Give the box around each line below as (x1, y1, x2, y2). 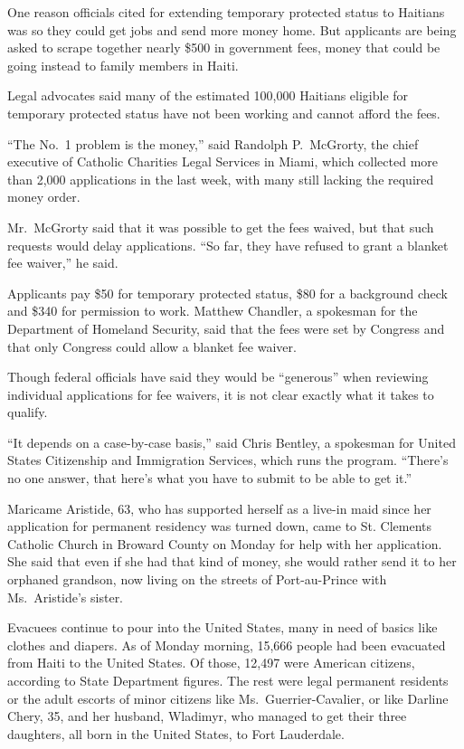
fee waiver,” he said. (7, 253, 118, 272)
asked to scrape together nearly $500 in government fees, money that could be (7, 38, 440, 57)
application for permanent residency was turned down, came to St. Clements (7, 517, 431, 536)
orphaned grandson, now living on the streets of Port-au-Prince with (7, 570, 387, 589)
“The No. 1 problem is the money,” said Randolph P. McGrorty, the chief (7, 134, 419, 153)
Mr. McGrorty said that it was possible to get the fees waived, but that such (7, 217, 434, 236)
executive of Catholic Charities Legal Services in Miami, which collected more (7, 152, 439, 171)
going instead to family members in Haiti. (7, 55, 239, 74)
